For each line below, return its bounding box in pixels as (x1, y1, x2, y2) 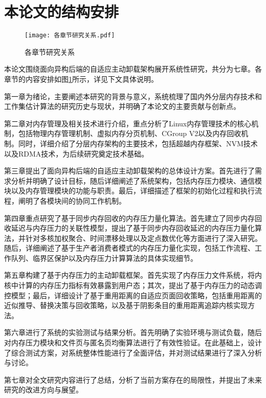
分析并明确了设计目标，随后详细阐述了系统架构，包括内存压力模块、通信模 (11, 175, 262, 186)
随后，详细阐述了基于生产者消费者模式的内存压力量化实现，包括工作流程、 (4, 242, 255, 253)
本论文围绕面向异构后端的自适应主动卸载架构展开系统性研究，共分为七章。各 (4, 63, 262, 74)
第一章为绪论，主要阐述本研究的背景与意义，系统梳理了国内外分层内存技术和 (4, 91, 262, 101)
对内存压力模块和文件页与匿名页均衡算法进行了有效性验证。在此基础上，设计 (4, 337, 262, 348)
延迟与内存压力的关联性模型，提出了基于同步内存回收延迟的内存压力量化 (11, 223, 255, 233)
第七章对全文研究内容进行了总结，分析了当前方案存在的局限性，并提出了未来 (4, 374, 262, 385)
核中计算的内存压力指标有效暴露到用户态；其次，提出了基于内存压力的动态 (4, 280, 255, 291)
